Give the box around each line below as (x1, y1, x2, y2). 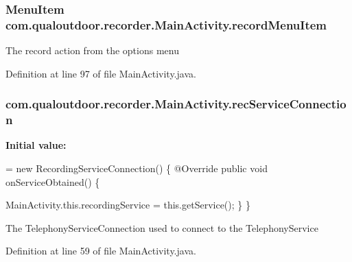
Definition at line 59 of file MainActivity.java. (5, 243, 196, 258)
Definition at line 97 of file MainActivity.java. (5, 66, 196, 80)
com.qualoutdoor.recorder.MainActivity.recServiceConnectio (5, 95, 347, 112)
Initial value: (5, 138, 67, 152)
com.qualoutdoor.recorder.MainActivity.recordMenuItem (5, 16, 327, 33)
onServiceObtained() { (5, 174, 100, 189)
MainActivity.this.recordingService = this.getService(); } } (5, 198, 250, 212)
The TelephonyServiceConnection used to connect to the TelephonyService (5, 220, 318, 235)
